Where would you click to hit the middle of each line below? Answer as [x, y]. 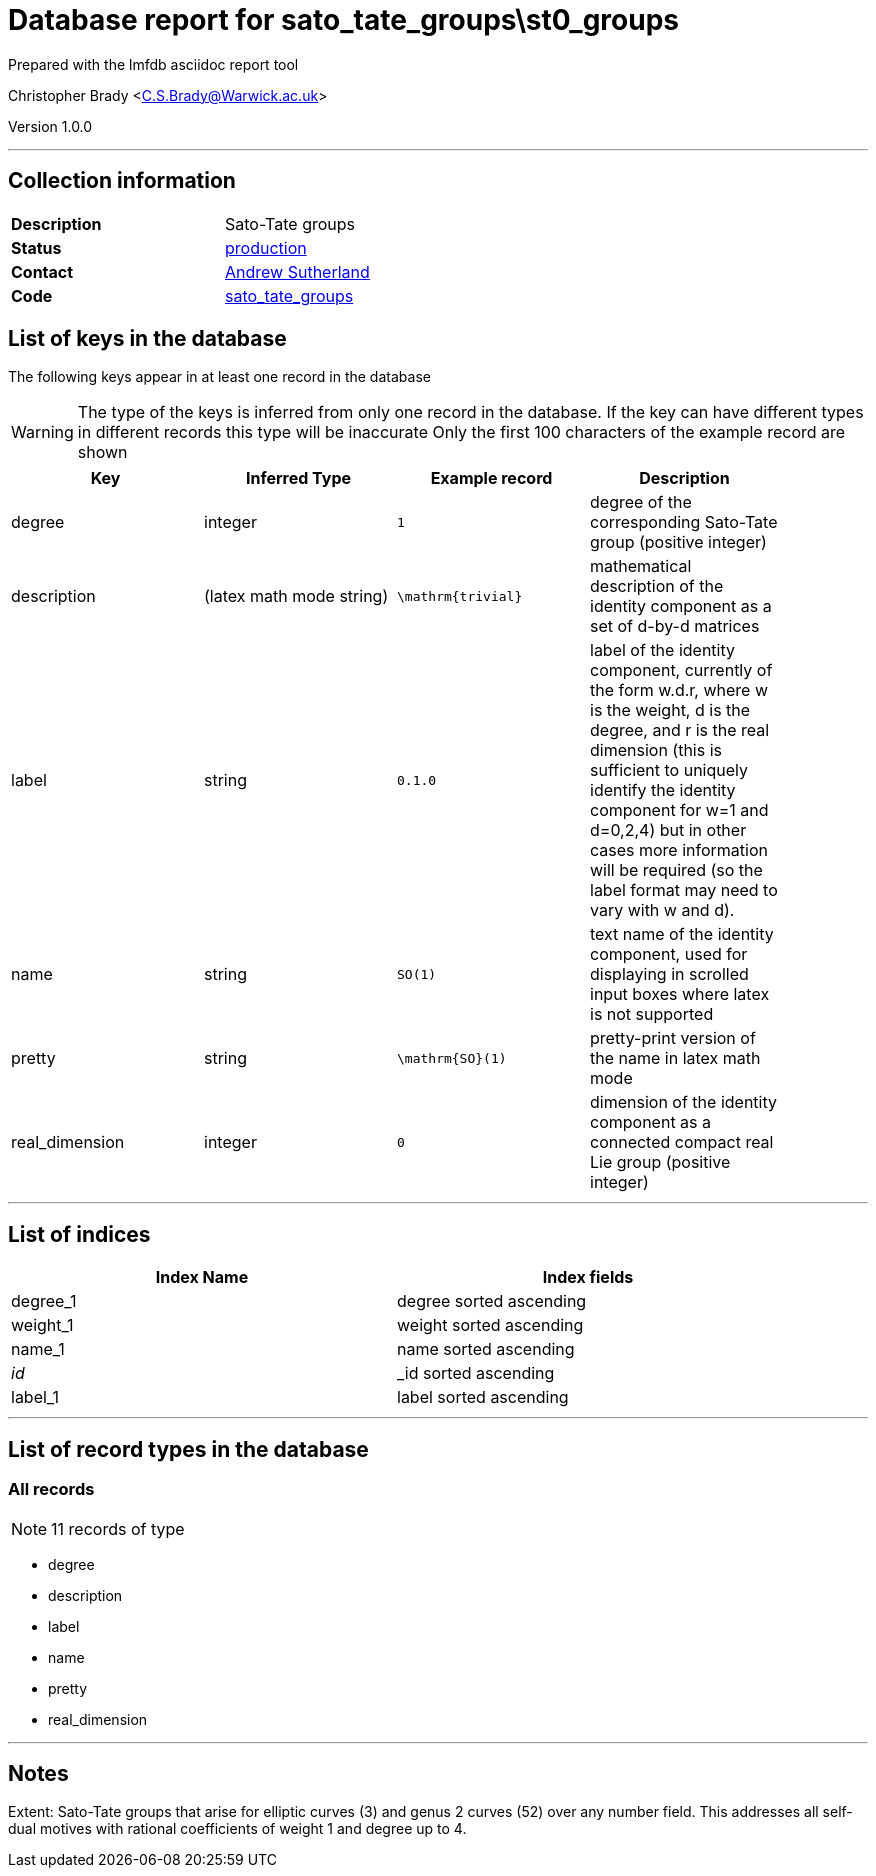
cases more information [679, 850]
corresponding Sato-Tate [684, 522]
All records [51, 1489]
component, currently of [681, 670]
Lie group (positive [660, 1162]
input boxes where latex [680, 994]
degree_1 [44, 1301]
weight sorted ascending [490, 1325]
